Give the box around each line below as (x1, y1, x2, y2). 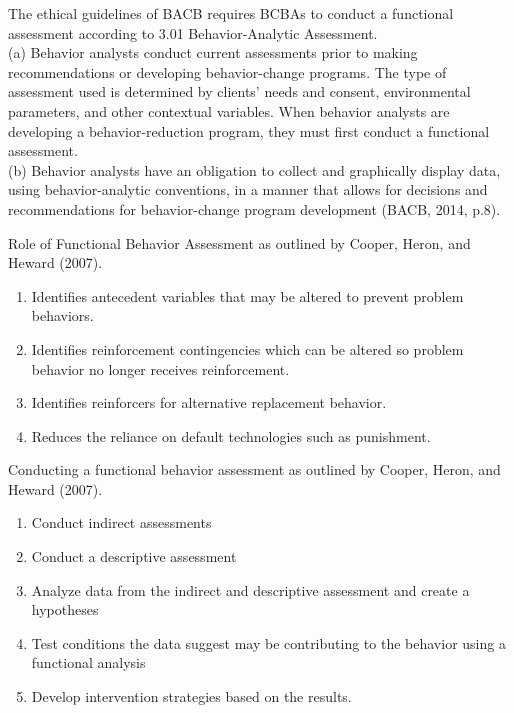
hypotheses (31, 599, 99, 620)
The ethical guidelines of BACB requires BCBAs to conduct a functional (8, 3, 454, 23)
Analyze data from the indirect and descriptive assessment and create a (31, 579, 470, 600)
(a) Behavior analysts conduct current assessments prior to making (8, 42, 418, 63)
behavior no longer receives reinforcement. (31, 358, 290, 379)
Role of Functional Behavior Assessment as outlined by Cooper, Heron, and (8, 232, 471, 253)
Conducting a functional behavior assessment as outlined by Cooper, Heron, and (8, 459, 501, 480)
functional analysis (31, 652, 146, 673)
